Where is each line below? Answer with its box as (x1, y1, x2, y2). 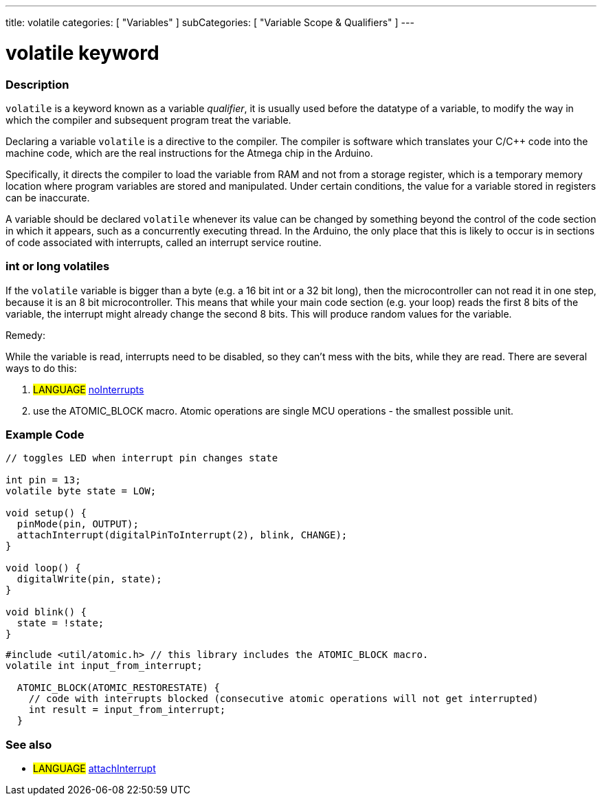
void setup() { (5, 507, 87, 519)
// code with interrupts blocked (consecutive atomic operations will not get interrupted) (28, 693, 539, 705)
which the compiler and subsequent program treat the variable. (5, 113, 291, 126)
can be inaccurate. (5, 191, 90, 204)
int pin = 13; (5, 474, 81, 486)
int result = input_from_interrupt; (28, 704, 226, 716)
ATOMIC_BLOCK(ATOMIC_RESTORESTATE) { (16, 682, 220, 694)
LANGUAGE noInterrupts (33, 383, 144, 395)
